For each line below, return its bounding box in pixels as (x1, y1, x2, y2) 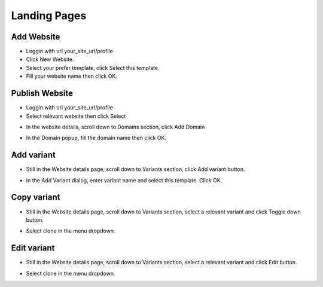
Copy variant (11, 192, 60, 203)
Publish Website (11, 88, 74, 99)
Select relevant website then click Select (26, 112, 126, 120)
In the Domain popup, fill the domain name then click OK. (26, 135, 167, 142)
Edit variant (11, 243, 55, 254)
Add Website (11, 32, 60, 42)
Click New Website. (26, 56, 74, 63)
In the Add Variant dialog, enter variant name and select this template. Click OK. (26, 176, 223, 184)
